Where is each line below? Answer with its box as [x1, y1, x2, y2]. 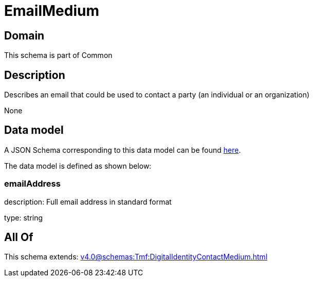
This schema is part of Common [4, 51, 113, 60]
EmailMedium [4, 2, 99, 19]
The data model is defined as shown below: [4, 161, 152, 170]
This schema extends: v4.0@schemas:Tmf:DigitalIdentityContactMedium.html [4, 252, 268, 262]
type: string [4, 213, 43, 222]
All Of [4, 231, 33, 244]
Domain [4, 29, 45, 42]
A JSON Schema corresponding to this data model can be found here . [4, 145, 241, 154]
